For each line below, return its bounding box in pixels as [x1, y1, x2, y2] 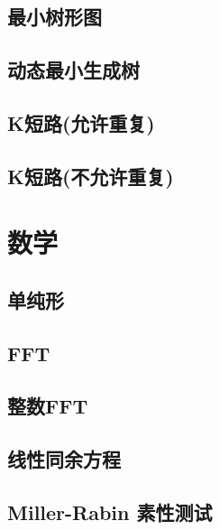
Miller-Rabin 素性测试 [7, 498, 213, 526]
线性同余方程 [7, 445, 121, 473]
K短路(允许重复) [7, 108, 155, 136]
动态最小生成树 [7, 56, 140, 84]
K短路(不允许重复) [7, 162, 174, 190]
